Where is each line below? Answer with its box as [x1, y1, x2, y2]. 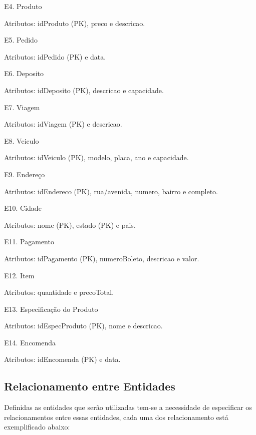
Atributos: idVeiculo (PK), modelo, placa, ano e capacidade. [4, 152, 189, 163]
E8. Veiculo [4, 135, 39, 146]
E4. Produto [4, 1, 42, 11]
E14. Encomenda [4, 337, 56, 347]
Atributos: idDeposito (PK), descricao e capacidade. [4, 85, 164, 95]
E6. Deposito [4, 68, 44, 79]
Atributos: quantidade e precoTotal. [4, 287, 114, 297]
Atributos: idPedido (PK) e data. [4, 51, 106, 62]
